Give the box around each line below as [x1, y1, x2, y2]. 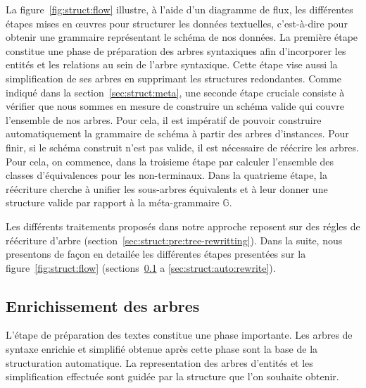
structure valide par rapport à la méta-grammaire [6, 195, 220, 210]
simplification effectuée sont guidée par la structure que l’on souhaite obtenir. [6, 369, 339, 384]
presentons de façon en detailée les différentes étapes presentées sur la [6, 246, 306, 261]
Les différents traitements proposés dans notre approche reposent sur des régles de [6, 218, 360, 233]
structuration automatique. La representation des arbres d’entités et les [6, 355, 313, 370]
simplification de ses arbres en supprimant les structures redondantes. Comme [6, 70, 341, 85]
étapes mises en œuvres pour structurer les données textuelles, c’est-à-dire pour [6, 15, 348, 30]
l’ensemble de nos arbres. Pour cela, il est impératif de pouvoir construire [6, 112, 322, 127]
